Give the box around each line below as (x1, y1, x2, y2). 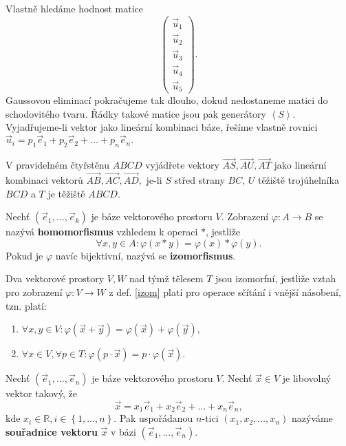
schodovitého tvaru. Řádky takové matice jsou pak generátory (6, 106, 266, 120)
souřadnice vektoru (6, 425, 98, 439)
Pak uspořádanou (119, 411, 193, 425)
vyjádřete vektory (145, 158, 219, 172)
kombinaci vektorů (6, 173, 83, 187)
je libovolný (282, 371, 332, 385)
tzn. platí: (6, 298, 47, 312)
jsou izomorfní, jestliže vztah (215, 271, 336, 286)
